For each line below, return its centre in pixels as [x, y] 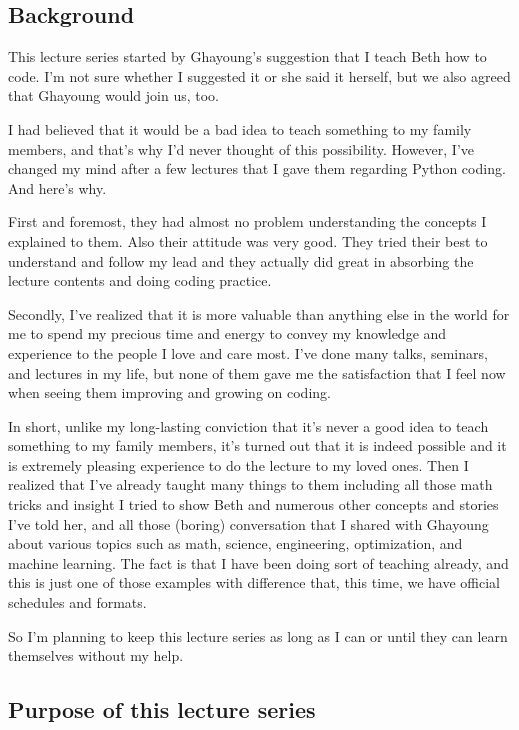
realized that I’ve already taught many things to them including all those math [250, 484]
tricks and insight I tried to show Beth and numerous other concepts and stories [253, 504]
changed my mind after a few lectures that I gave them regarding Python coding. [257, 168]
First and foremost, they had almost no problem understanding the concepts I [247, 221]
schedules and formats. [77, 602]
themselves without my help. [96, 655]
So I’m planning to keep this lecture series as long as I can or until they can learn [258, 635]
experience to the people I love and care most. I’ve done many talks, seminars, [248, 352]
